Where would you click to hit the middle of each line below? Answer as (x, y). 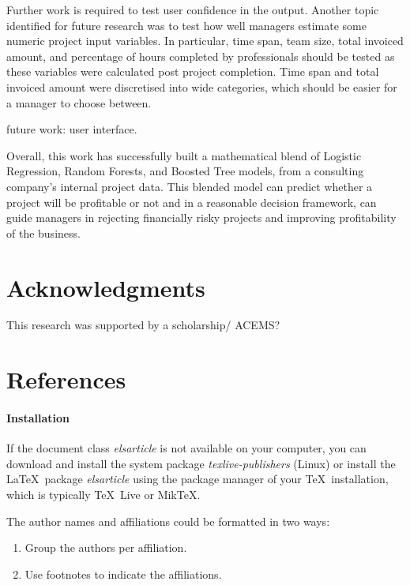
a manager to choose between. (79, 102)
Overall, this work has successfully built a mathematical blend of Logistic (184, 155)
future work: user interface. (72, 129)
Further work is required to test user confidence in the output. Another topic (193, 9)
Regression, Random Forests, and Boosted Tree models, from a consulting (185, 171)
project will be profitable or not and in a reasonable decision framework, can (192, 202)
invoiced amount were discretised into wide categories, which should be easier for (202, 86)
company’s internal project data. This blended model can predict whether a (190, 186)
